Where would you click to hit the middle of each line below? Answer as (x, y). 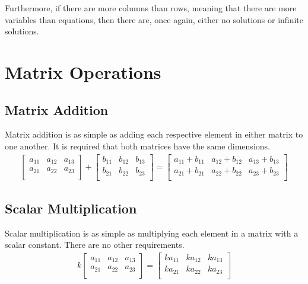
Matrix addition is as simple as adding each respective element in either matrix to (154, 134)
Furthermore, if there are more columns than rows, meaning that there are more (151, 8)
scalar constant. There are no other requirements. (95, 245)
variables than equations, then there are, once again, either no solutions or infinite (154, 19)
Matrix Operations (83, 71)
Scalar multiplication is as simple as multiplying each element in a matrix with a (152, 233)
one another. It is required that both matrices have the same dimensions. (137, 146)
